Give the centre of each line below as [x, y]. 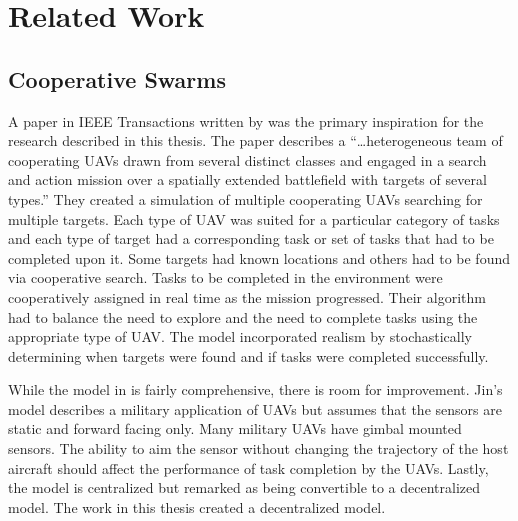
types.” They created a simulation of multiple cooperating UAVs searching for [245, 198]
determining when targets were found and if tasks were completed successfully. [248, 355]
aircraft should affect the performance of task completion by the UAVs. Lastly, [248, 467]
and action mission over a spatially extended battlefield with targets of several [247, 179]
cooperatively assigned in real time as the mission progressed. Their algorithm [247, 296]
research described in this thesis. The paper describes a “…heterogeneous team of [255, 140]
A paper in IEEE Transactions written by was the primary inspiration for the [246, 120]
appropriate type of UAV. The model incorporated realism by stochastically [240, 336]
